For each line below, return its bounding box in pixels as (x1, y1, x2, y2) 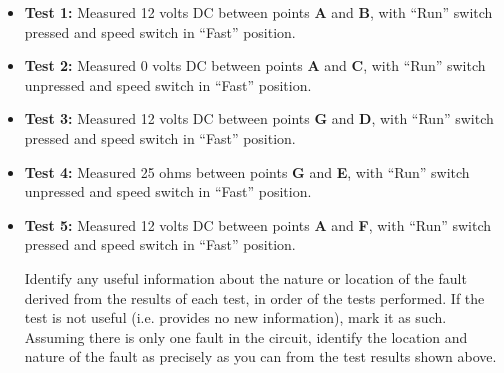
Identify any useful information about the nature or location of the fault (24, 267, 467, 288)
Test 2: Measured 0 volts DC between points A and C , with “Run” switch (24, 55, 486, 76)
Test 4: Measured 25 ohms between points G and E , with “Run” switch (24, 161, 470, 182)
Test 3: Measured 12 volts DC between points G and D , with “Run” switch (24, 108, 494, 129)
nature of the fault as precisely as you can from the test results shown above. (24, 346, 497, 367)
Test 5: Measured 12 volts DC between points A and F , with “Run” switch (24, 214, 492, 235)
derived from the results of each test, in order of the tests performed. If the (24, 287, 485, 308)
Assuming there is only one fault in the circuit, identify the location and (24, 326, 468, 347)
